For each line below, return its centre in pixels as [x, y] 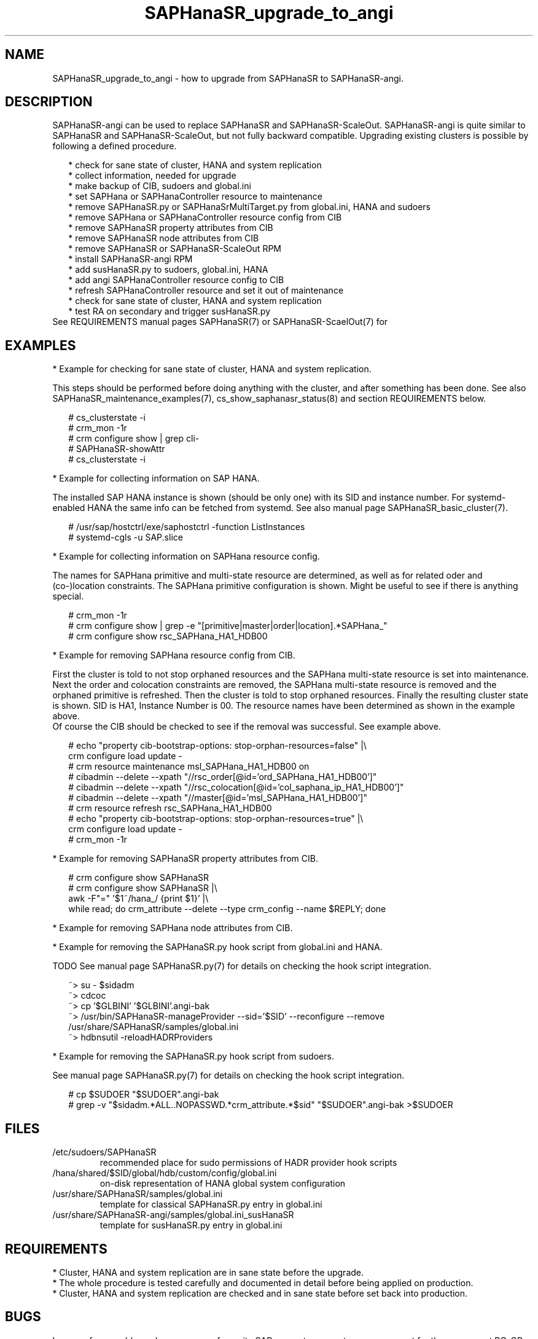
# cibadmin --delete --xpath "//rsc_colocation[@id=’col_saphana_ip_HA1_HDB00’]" [236, 787]
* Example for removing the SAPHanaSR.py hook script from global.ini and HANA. [217, 947]
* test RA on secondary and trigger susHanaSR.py [170, 311]
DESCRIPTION [49, 102]
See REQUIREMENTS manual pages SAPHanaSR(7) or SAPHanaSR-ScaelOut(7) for [220, 322]
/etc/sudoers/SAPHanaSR [104, 1152]
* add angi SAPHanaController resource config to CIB [176, 280]
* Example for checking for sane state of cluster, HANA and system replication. [212, 369]
